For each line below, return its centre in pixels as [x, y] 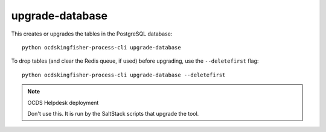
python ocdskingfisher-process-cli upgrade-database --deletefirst [124, 75]
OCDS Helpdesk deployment [63, 102]
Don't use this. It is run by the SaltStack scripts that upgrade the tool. [113, 113]
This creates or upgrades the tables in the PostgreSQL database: [92, 34]
